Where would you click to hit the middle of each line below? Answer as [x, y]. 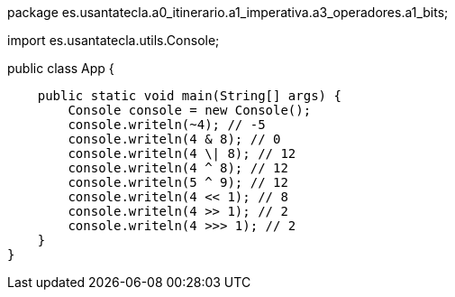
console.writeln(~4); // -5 [167, 125]
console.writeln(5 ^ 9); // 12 [178, 182]
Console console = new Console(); [190, 110]
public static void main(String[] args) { [189, 96]
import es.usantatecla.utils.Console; [114, 40]
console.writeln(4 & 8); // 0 [174, 139]
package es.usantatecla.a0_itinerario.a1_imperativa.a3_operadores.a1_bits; [228, 12]
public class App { [61, 68]
